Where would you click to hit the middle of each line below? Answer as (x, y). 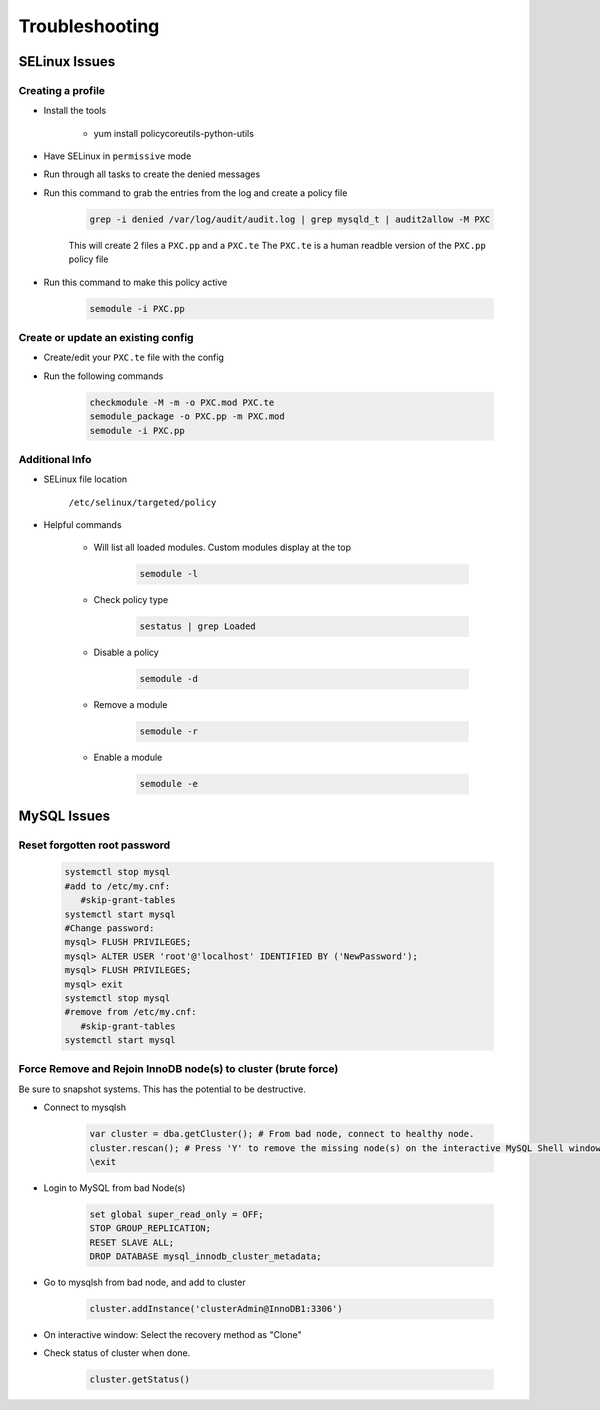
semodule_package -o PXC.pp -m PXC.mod (187, 416)
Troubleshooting (89, 26)
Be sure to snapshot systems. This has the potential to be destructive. (162, 1089)
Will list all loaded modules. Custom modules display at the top (222, 547)
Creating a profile (61, 90)
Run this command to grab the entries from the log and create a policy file (195, 192)
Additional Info (55, 459)
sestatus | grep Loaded (198, 626)
